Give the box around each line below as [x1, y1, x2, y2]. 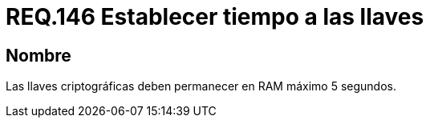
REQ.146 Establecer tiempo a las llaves [6, 3, 424, 30]
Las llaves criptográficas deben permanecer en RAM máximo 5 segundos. [6, 79, 396, 94]
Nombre [6, 45, 71, 66]
